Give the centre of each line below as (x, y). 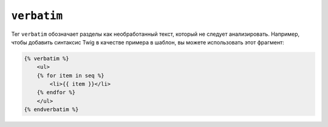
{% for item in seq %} (70, 75)
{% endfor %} (56, 92)
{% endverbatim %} (51, 110)
